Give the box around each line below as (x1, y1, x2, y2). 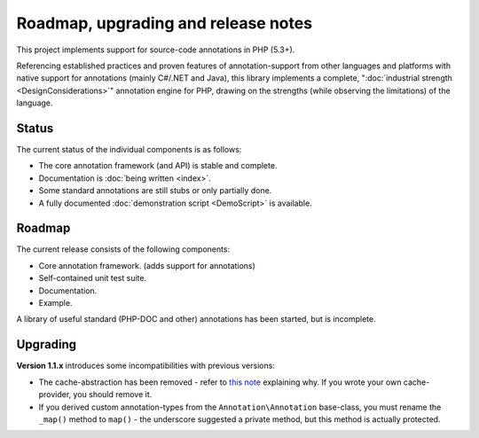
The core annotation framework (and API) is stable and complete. (38, 160, 278, 171)
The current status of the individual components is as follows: (16, 145, 242, 155)
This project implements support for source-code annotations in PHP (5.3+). (16, 44, 295, 55)
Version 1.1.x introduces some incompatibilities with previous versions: (16, 360, 275, 372)
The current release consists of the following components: (16, 244, 231, 254)
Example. (38, 298, 73, 309)
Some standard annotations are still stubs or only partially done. (38, 185, 272, 196)
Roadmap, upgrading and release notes (16, 13, 313, 33)
